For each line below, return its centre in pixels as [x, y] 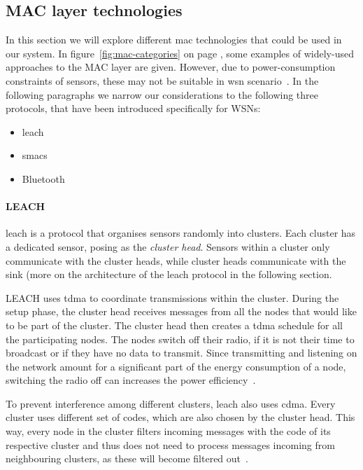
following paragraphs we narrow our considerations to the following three [162, 94]
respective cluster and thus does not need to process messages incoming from [170, 444]
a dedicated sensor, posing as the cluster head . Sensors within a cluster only [168, 246]
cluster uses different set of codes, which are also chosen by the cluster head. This [180, 417]
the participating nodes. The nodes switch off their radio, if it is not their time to [180, 339]
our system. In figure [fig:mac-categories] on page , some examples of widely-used [180, 53]
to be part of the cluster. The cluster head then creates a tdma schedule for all [174, 325]
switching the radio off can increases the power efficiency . [131, 380]
